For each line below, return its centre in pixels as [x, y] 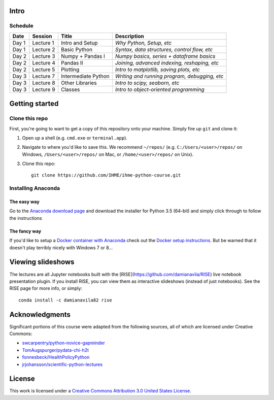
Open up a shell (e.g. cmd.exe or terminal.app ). [75, 138]
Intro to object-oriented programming [160, 89]
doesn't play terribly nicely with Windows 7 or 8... [61, 247]
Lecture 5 [44, 70]
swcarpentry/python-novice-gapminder [63, 343]
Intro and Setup [80, 43]
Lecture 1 [43, 43]
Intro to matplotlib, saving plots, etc [157, 70]
